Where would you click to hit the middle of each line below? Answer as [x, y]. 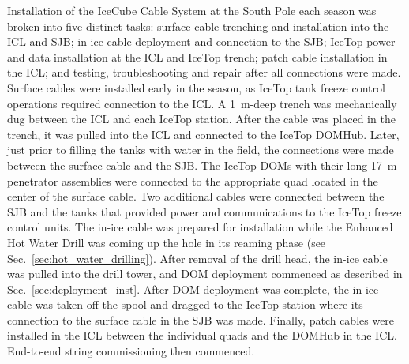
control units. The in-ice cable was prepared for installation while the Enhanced [200, 227]
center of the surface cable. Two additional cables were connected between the [196, 196]
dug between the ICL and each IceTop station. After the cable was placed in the [201, 119]
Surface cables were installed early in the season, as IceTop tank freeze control [196, 87]
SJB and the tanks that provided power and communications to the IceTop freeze [204, 211]
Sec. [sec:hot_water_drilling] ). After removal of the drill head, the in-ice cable [197, 258]
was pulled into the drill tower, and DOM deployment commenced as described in [205, 274]
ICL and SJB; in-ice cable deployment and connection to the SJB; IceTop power [201, 41]
